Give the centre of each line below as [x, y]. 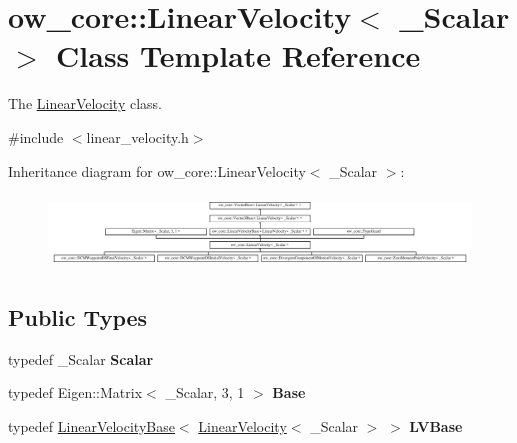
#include [36, 136]
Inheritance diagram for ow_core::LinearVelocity [157, 170]
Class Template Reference [238, 55]
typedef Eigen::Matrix [75, 392]
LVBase [436, 425]
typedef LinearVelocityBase [91, 425]
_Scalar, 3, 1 [205, 392]
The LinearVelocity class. [85, 103]
